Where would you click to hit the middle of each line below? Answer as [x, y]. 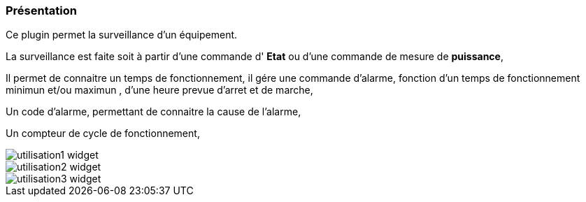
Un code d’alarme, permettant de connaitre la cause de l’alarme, [153, 112]
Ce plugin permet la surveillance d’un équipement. [122, 35]
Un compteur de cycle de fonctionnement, [103, 134]
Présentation [41, 10]
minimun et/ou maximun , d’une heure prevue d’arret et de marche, [159, 90]
